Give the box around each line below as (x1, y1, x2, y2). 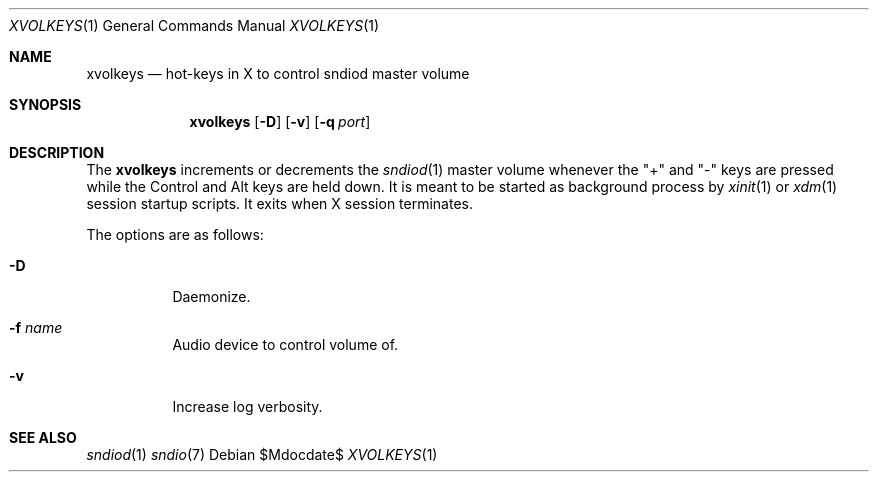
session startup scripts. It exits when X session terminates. (86, 195, 473, 212)
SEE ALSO (9, 429, 77, 446)
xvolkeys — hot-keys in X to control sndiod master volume (86, 65, 470, 82)
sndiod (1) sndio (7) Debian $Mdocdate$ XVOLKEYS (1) (86, 446, 438, 463)
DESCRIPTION (9, 144, 105, 161)
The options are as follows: (86, 226, 264, 243)
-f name (9, 319, 63, 336)
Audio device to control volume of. (172, 336, 399, 353)
